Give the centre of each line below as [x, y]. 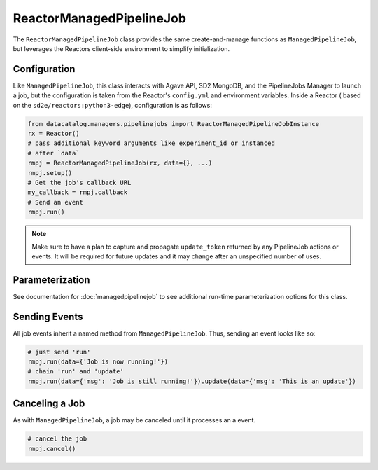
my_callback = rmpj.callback [78, 192]
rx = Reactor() [54, 133]
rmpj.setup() [50, 173]
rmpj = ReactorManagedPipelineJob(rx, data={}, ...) [120, 163]
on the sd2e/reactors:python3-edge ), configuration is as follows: [113, 105]
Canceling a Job [49, 404]
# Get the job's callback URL [79, 182]
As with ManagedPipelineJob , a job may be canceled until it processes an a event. [134, 420]
